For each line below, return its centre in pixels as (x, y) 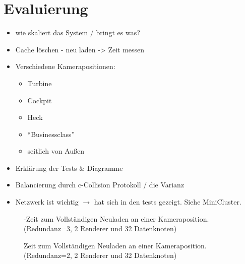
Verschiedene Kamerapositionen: (65, 66)
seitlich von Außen (56, 151)
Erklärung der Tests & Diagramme (69, 168)
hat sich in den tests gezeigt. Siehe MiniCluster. (168, 202)
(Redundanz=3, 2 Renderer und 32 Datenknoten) (100, 228)
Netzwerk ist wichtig (47, 202)
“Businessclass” (51, 134)
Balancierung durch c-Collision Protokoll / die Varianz (100, 185)
